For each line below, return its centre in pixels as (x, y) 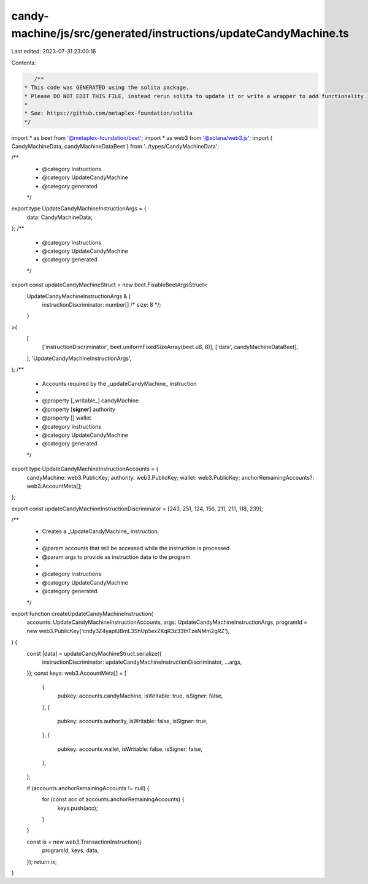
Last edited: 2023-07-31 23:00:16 (54, 52)
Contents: (24, 63)
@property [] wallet (67, 418)
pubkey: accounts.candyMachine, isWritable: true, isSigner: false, (140, 696)
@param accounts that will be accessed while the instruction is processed (136, 548)
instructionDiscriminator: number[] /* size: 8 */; (102, 304)
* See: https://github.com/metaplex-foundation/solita (108, 113)
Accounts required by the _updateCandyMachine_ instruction (119, 383)
